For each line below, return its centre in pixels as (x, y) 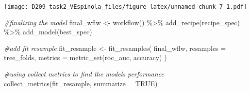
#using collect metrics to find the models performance (84, 74)
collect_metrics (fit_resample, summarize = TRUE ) (81, 83)
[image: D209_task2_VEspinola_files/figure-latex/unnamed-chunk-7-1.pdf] (126, 7)
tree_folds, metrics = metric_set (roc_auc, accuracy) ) (85, 57)
